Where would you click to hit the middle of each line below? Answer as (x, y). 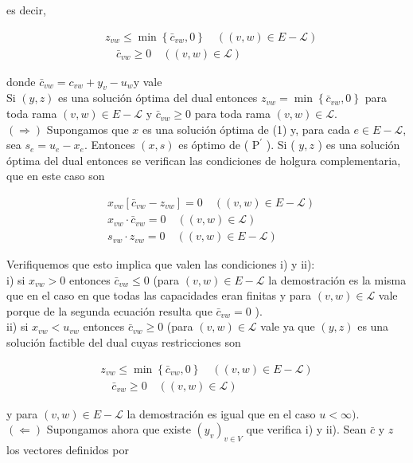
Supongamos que (88, 129)
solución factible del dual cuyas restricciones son (124, 342)
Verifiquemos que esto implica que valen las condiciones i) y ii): (161, 264)
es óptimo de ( (214, 145)
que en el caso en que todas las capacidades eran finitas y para (159, 295)
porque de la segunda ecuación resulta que (109, 310)
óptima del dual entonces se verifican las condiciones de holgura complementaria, (204, 160)
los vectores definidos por (68, 450)
